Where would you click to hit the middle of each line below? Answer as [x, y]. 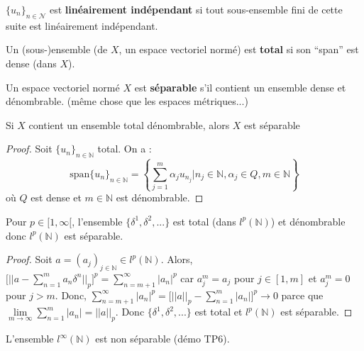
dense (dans [31, 63]
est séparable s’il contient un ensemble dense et [240, 87]
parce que [302, 295]
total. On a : [125, 149]
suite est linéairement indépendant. [82, 25]
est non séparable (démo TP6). [162, 339]
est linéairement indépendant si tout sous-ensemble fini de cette [196, 9]
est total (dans [204, 221]
